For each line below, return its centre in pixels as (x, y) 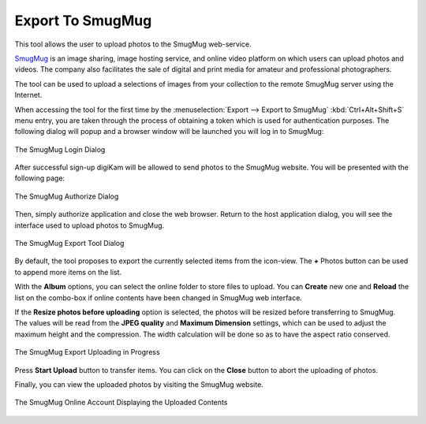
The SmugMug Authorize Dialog (67, 196)
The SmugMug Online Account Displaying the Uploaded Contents (121, 403)
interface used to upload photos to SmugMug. (90, 225)
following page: (40, 178)
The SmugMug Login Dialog (60, 149)
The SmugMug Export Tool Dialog (69, 244)
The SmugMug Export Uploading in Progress (88, 352)
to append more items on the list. (68, 272)
